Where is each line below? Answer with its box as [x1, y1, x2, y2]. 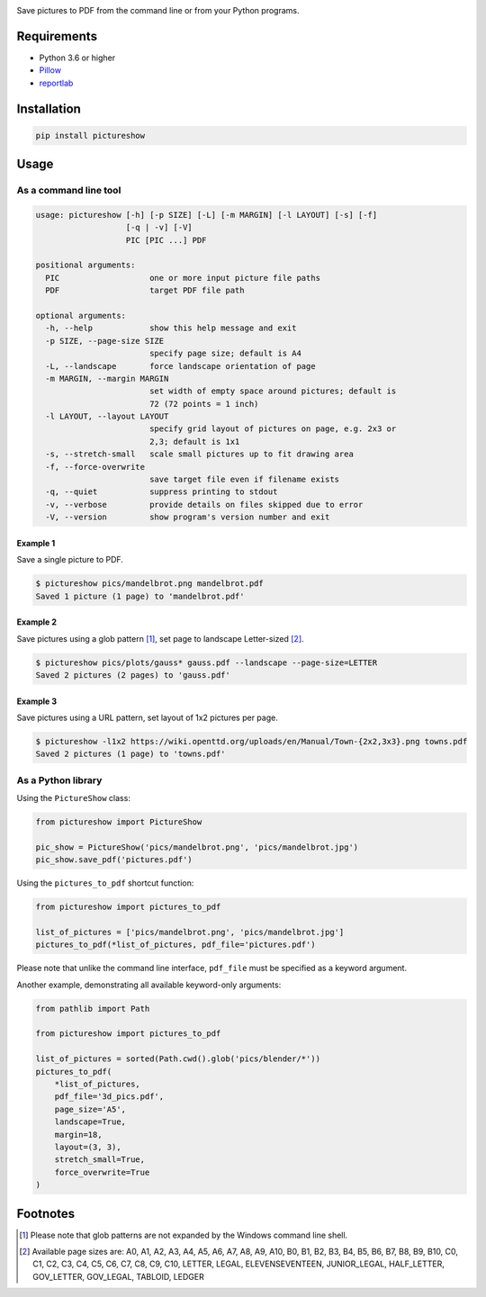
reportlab [39, 77, 74, 88]
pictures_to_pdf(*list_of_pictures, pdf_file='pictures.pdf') [35, 940, 316, 950]
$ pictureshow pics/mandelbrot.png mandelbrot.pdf [35, 579, 265, 589]
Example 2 [16, 617, 58, 627]
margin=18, [54, 1130, 103, 1139]
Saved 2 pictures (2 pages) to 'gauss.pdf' [35, 670, 231, 680]
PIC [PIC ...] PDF [125, 235, 207, 245]
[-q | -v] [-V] [125, 222, 193, 233]
